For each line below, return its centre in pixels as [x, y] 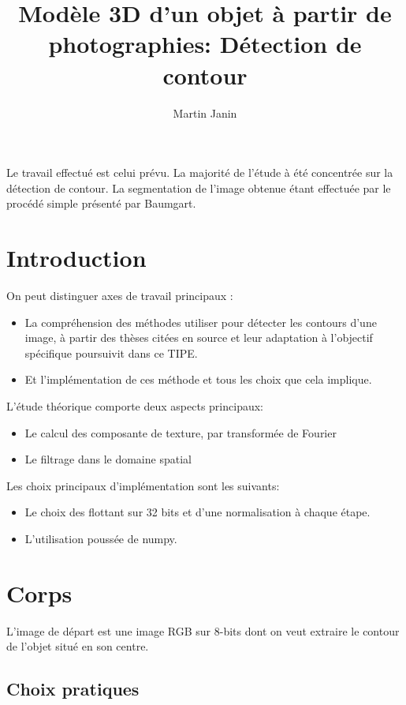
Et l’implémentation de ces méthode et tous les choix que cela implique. [198, 379]
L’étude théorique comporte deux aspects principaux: [135, 405]
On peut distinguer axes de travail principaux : [120, 295]
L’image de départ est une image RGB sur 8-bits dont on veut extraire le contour [203, 630]
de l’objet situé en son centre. [78, 646]
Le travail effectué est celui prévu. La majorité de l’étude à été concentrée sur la [200, 172]
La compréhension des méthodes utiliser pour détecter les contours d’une [201, 322]
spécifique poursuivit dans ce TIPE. [111, 352]
